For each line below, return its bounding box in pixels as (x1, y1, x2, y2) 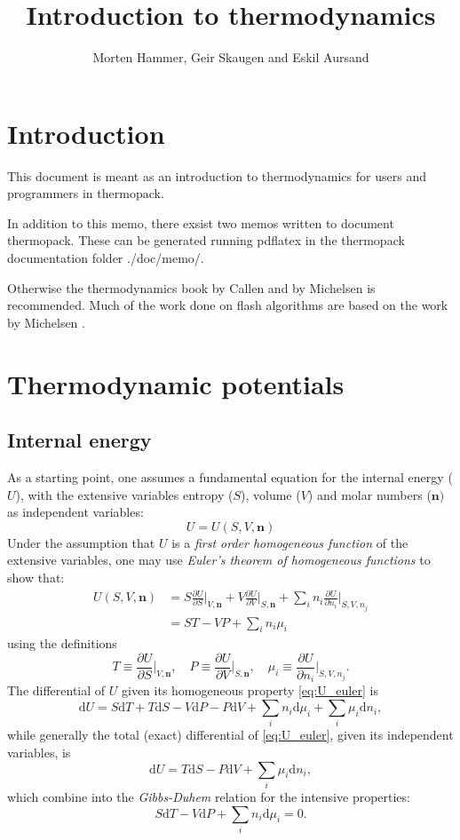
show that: (7, 567, 65, 586)
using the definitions (7, 634, 117, 653)
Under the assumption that (7, 533, 155, 551)
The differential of (7, 681, 106, 700)
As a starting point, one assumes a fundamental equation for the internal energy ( (7, 467, 453, 486)
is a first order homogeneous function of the (171, 533, 408, 551)
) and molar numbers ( (307, 485, 432, 503)
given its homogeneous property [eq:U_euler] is (121, 681, 378, 700)
